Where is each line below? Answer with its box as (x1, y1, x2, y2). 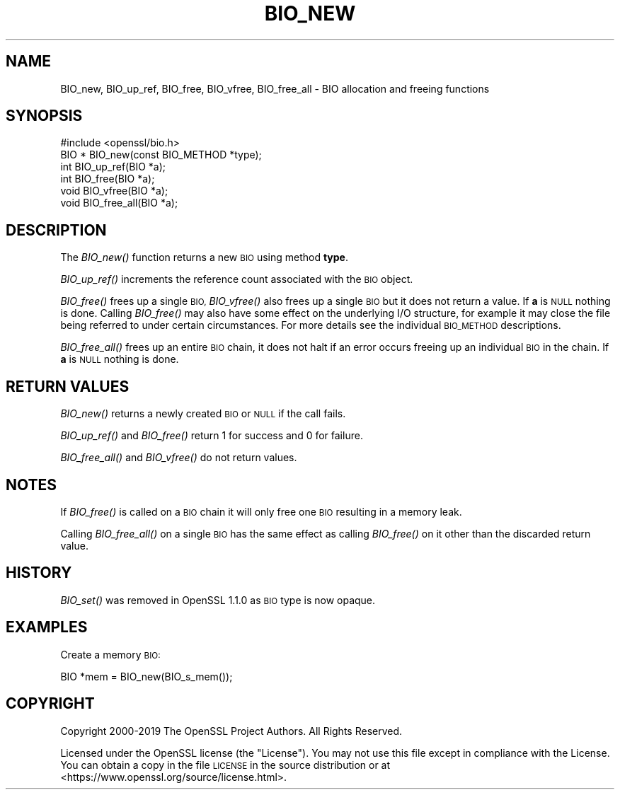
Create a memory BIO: (60, 648, 161, 661)
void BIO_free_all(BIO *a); (60, 197, 178, 209)
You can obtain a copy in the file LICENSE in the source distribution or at (60, 758, 391, 771)
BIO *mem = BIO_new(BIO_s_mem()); (60, 670, 233, 683)
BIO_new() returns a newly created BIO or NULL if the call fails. (60, 407, 346, 420)
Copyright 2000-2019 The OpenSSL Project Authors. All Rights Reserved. (60, 724, 403, 737)
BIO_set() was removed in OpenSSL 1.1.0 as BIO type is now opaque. (60, 593, 376, 606)
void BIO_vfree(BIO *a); (60, 185, 168, 197)
